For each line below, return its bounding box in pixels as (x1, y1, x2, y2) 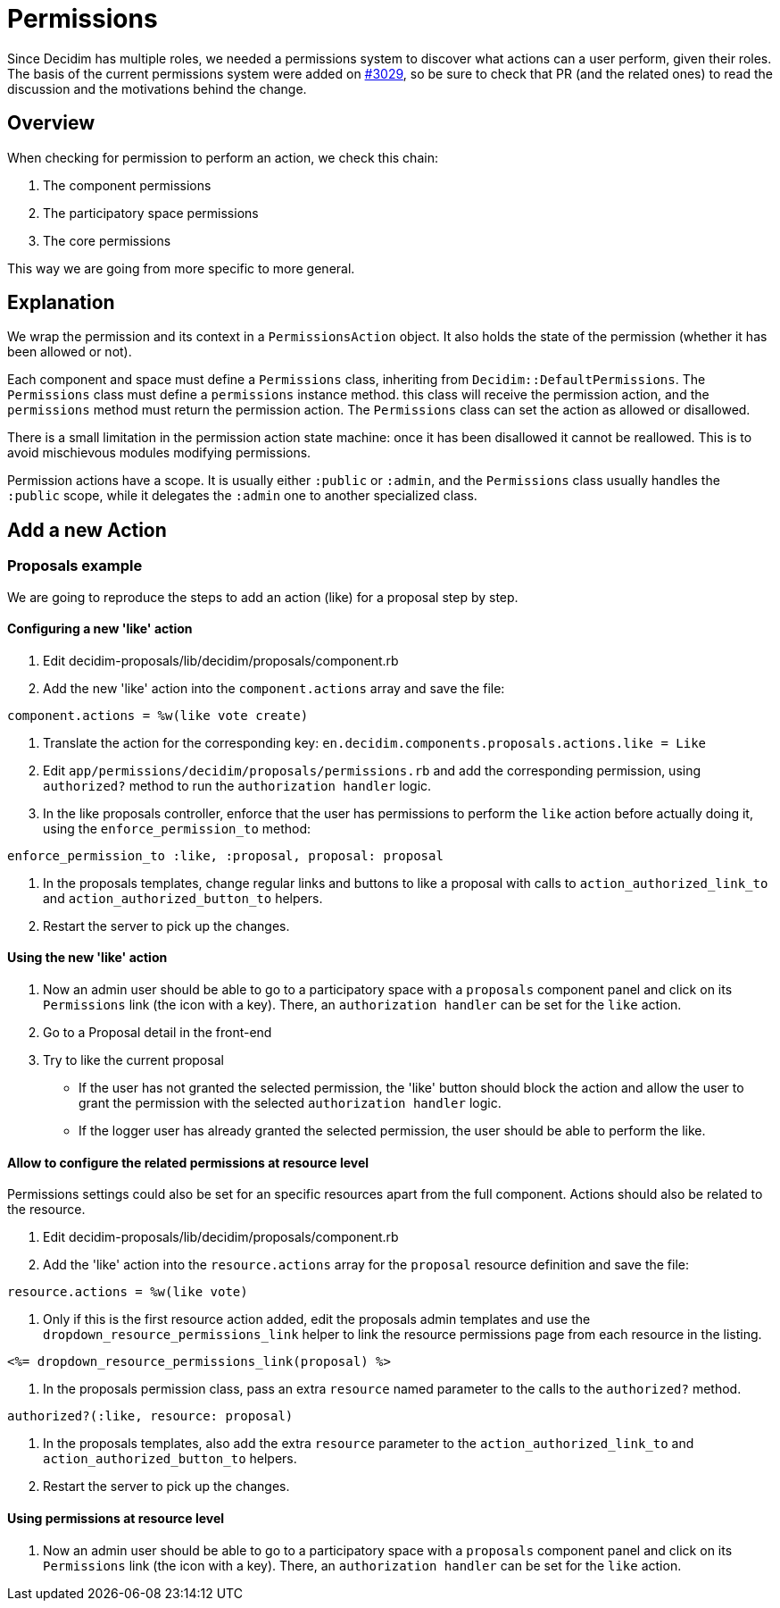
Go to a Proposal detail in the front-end (43, 1025, 272, 1041)
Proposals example (7, 557, 143, 575)
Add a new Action (7, 518, 167, 541)
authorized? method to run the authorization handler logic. (43, 777, 432, 793)
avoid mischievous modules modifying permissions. (7, 445, 311, 461)
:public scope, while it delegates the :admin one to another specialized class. (7, 488, 477, 504)
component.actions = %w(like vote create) (7, 708, 309, 723)
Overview (7, 112, 95, 135)
